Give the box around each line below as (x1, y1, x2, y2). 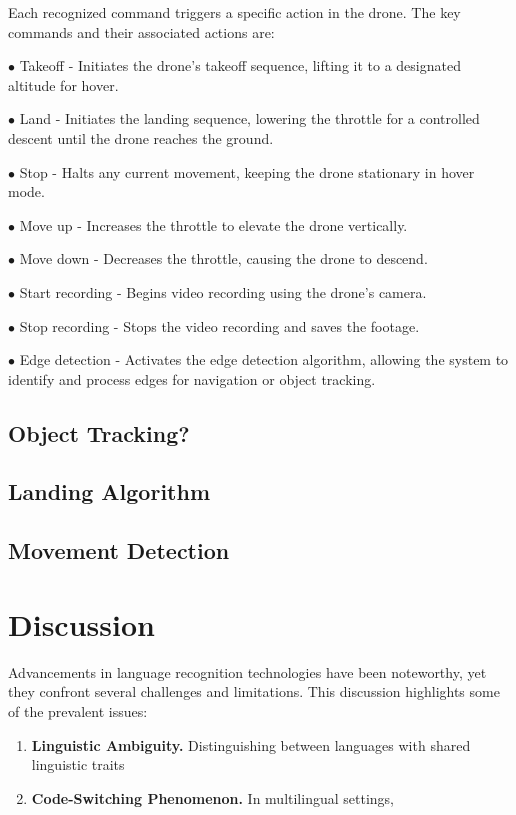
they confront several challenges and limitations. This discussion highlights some (8, 681, 500, 702)
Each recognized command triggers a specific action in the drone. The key (8, 2, 461, 22)
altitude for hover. (8, 74, 119, 95)
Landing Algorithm (8, 476, 211, 507)
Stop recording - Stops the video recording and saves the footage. (19, 315, 420, 336)
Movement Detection (8, 535, 230, 566)
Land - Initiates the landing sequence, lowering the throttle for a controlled (19, 108, 480, 129)
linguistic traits (31, 754, 125, 775)
